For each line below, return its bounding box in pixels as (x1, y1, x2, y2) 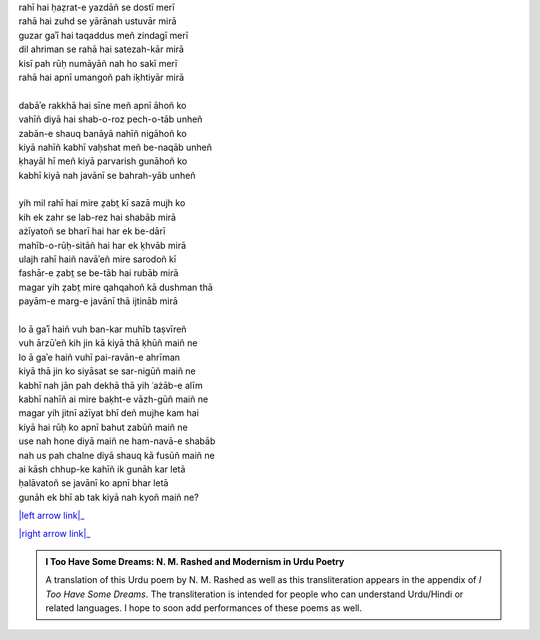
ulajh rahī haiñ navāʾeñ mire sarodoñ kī (18, 253, 177, 265)
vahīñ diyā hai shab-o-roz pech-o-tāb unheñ (18, 113, 203, 125)
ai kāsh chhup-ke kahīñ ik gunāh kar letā (18, 463, 186, 475)
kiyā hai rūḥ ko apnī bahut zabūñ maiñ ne (18, 421, 189, 433)
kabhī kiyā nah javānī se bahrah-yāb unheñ (18, 169, 196, 181)
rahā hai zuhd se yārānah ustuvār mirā (18, 15, 177, 27)
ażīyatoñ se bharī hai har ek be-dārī (18, 225, 166, 237)
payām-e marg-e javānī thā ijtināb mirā (18, 295, 179, 307)
